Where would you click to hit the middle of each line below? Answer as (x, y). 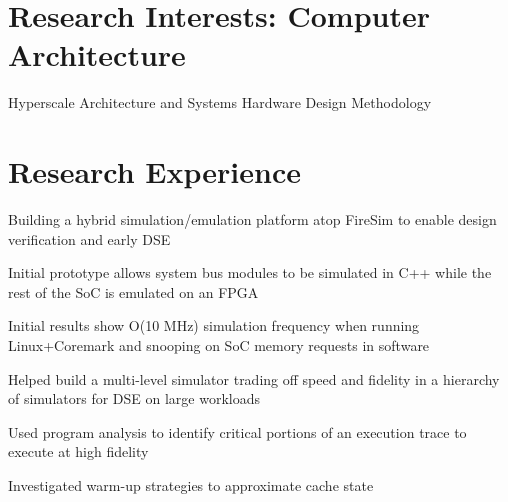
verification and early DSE (89, 238)
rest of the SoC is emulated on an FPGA (133, 291)
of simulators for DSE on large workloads (134, 398)
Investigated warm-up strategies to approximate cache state (191, 484)
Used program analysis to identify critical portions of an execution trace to (237, 431)
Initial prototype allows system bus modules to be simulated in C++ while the (250, 272)
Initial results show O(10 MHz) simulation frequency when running (214, 325)
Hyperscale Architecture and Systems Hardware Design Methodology (220, 102)
